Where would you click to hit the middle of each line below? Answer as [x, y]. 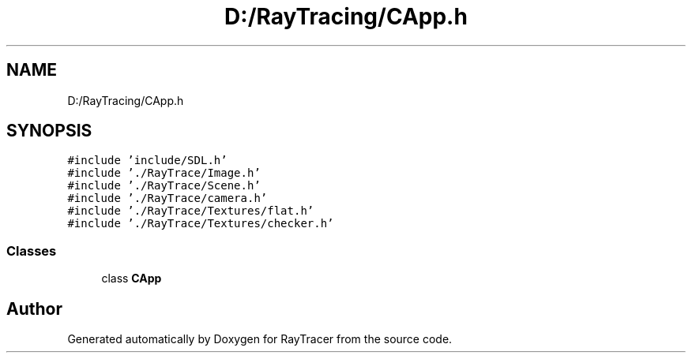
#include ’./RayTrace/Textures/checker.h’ [201, 224]
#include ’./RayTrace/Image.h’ [164, 173]
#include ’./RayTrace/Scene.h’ [164, 186]
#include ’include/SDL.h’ [147, 161]
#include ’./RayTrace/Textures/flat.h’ [191, 211]
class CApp [132, 279]
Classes [32, 251]
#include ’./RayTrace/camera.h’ [167, 198]
